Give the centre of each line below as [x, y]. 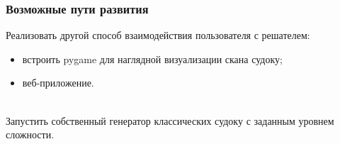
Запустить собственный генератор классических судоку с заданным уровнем [170, 120]
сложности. [30, 134]
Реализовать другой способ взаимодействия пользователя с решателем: [158, 35]
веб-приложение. [58, 83]
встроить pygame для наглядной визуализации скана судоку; [152, 59]
